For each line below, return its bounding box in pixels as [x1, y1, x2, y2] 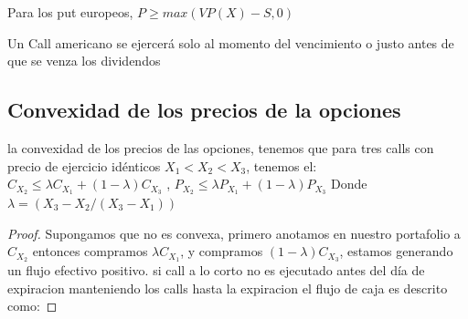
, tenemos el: [246, 156, 317, 175]
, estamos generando [339, 242, 453, 261]
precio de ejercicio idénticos [7, 156, 161, 175]
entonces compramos [32, 242, 148, 261]
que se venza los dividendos [7, 51, 161, 70]
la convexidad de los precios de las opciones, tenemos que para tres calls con [7, 138, 434, 157]
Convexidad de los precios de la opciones [7, 96, 401, 124]
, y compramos [180, 242, 263, 261]
